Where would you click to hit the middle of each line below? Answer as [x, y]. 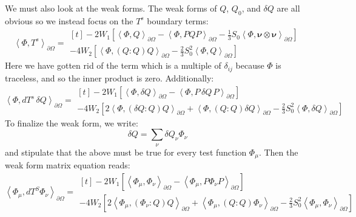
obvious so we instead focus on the [69, 20]
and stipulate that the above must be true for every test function [126, 152]
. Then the [278, 152]
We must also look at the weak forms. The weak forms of [111, 8]
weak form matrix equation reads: [68, 165]
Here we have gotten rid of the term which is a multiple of [113, 65]
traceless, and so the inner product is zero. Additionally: [109, 77]
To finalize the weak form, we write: [72, 122]
